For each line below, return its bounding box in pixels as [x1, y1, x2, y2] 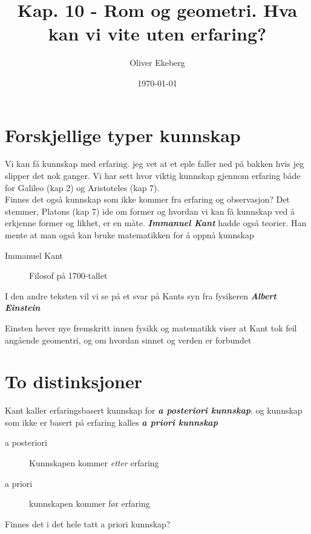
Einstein [5, 301, 41, 314]
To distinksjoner [5, 369, 142, 394]
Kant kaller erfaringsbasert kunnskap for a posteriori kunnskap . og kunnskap [5, 404, 303, 417]
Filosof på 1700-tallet [29, 269, 108, 282]
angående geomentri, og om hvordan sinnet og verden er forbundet [5, 333, 252, 346]
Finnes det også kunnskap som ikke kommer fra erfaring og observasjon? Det [5, 193, 290, 206]
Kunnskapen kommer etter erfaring [29, 457, 159, 469]
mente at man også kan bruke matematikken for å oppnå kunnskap [5, 229, 254, 241]
